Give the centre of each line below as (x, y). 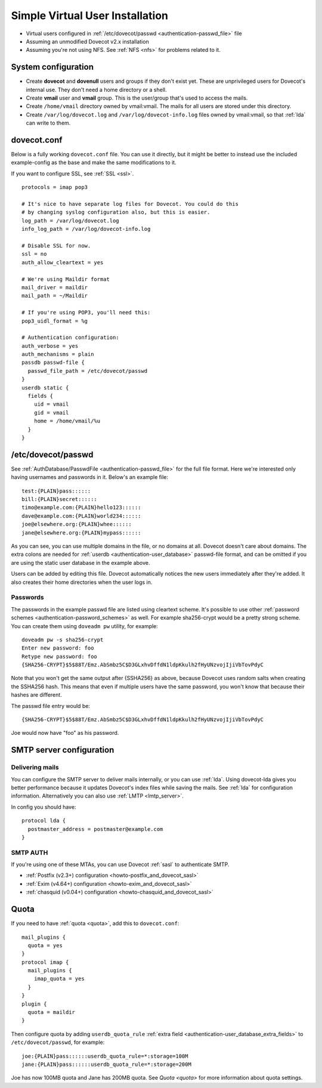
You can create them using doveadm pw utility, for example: (84, 626)
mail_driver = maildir (55, 287)
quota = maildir (52, 1012)
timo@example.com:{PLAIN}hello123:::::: (81, 508)
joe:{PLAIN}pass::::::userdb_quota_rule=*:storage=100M (105, 1056)
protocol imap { (45, 962)
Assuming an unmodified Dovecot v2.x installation (87, 41)
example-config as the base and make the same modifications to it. (94, 163)
